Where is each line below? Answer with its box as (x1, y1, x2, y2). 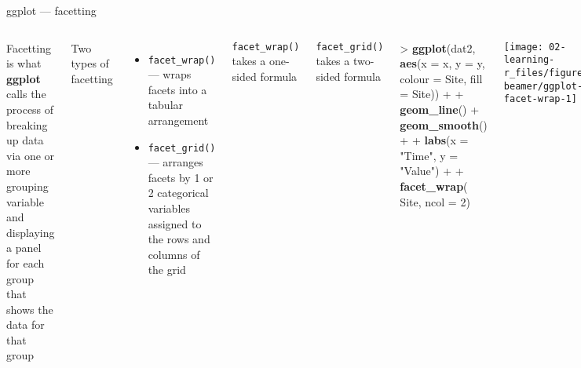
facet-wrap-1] (503, 93, 577, 105)
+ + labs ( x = (400, 132, 469, 148)
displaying (6, 224, 55, 240)
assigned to (148, 215, 202, 231)
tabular (148, 97, 184, 113)
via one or (6, 147, 55, 163)
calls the (6, 86, 46, 102)
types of (71, 55, 109, 71)
